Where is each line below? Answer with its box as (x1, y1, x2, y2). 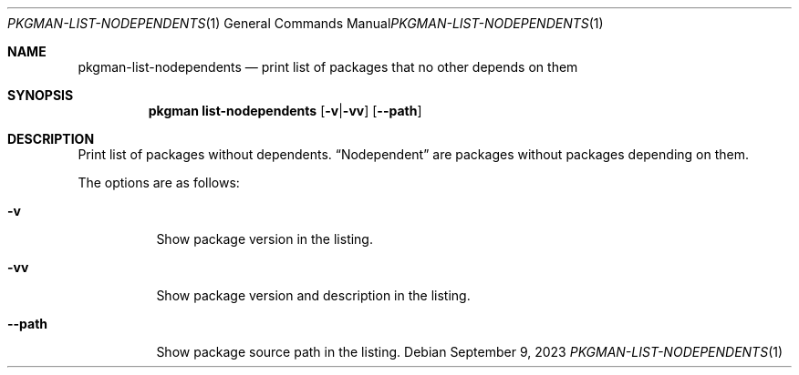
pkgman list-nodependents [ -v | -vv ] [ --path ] (148, 103, 422, 118)
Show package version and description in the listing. (156, 288, 471, 303)
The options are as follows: (78, 175, 240, 190)
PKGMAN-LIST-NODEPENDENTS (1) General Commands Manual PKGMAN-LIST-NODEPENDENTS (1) (7, 15, 604, 31)
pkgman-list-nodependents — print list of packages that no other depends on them (78, 59, 578, 75)
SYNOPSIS (7, 87, 74, 103)
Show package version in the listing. (156, 231, 373, 247)
